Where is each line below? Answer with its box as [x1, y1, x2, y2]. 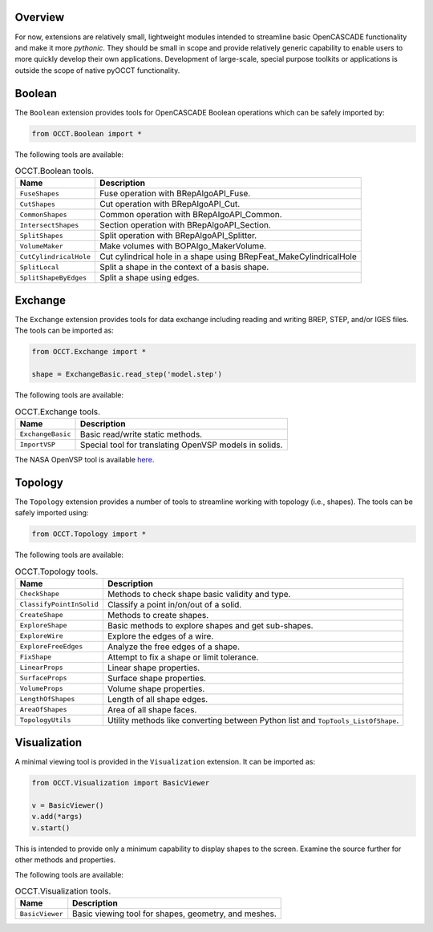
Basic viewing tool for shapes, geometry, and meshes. [72, 908, 277, 919]
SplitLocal [19, 263, 60, 272]
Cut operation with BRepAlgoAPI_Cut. [99, 199, 241, 210]
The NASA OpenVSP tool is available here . [14, 454, 155, 464]
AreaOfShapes [19, 705, 67, 714]
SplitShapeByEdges [19, 273, 87, 282]
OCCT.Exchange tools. [14, 405, 100, 417]
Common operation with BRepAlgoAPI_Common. [99, 209, 282, 220]
